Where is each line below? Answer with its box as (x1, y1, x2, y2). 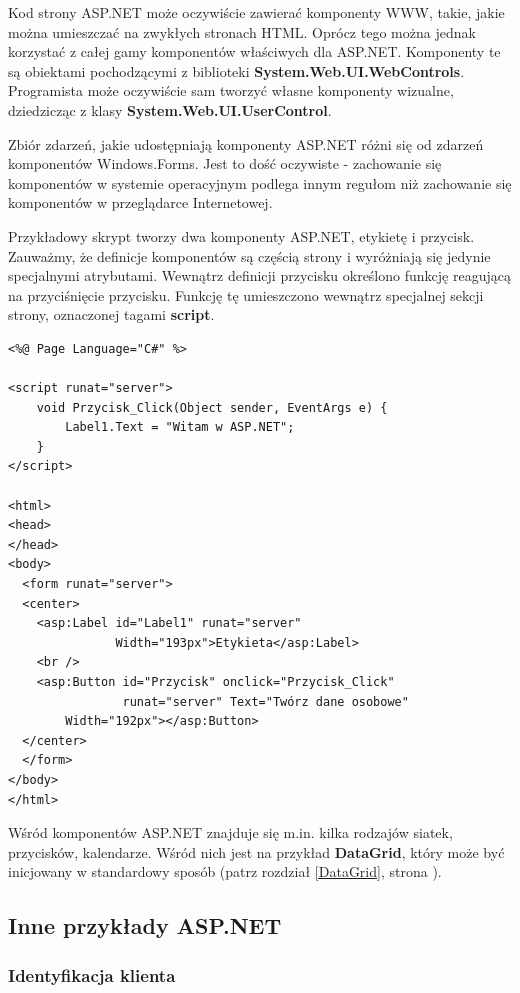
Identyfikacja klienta (8, 962, 176, 987)
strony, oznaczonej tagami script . (8, 304, 215, 325)
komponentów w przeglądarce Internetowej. (8, 192, 273, 213)
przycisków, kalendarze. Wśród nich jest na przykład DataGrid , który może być (8, 841, 505, 862)
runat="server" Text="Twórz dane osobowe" (122, 694, 409, 709)
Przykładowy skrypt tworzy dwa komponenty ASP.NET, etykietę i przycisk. (8, 225, 475, 246)
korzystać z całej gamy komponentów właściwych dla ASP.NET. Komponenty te (8, 41, 501, 62)
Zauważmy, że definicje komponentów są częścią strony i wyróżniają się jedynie (8, 245, 491, 266)
